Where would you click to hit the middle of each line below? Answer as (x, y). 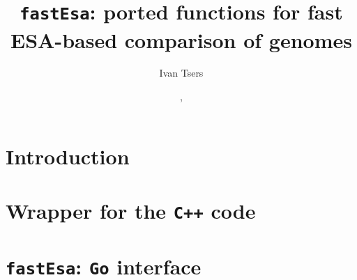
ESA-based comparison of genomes (181, 39)
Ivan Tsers (181, 73)
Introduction (68, 156)
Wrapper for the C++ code (131, 210)
